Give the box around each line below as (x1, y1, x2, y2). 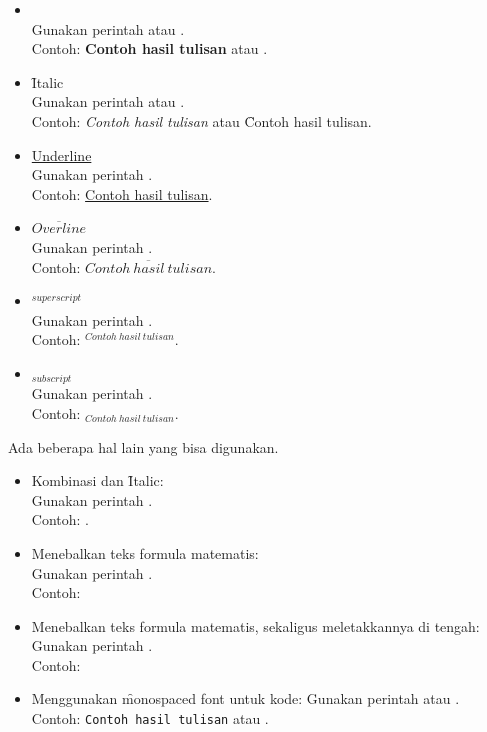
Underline (31, 144, 92, 165)
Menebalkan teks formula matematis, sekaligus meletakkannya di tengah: (31, 615, 480, 636)
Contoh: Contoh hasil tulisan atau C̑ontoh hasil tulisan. (31, 110, 372, 131)
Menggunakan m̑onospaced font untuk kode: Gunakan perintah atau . (31, 688, 460, 709)
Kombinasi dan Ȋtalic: (31, 470, 164, 491)
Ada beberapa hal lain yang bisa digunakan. (8, 436, 279, 457)
